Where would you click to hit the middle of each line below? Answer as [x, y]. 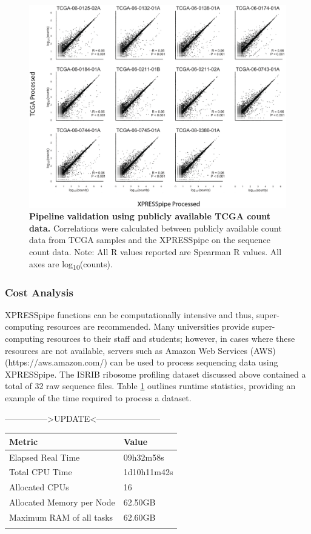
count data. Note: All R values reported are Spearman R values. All [155, 251]
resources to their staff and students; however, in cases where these [171, 339]
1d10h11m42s [148, 472]
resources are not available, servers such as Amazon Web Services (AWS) [140, 350]
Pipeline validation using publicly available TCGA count [150, 216]
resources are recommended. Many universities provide [148, 326]
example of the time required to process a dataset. [98, 398]
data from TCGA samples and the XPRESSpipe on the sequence [150, 240]
